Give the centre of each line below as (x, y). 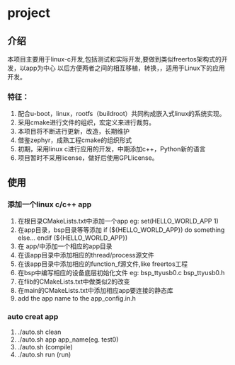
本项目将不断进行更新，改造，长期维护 (73, 132)
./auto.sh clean (39, 332)
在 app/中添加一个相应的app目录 (65, 246)
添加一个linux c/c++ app (50, 204)
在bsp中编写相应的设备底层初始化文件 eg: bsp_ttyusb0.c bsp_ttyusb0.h (121, 272)
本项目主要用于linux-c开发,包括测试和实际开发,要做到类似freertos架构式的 (114, 59)
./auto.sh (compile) (45, 347)
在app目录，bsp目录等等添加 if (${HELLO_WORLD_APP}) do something (121, 230)
